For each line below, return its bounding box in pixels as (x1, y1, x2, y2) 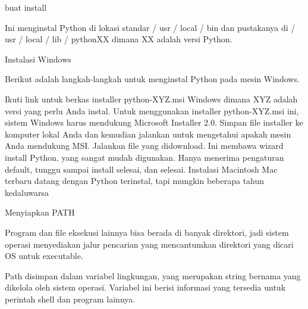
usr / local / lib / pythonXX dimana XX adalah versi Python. (5, 33, 232, 45)
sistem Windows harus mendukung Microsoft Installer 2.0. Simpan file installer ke (5, 116, 303, 129)
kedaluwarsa (5, 186, 49, 198)
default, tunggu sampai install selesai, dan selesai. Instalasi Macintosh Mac (5, 163, 278, 175)
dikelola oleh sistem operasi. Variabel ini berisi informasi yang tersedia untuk (5, 281, 286, 294)
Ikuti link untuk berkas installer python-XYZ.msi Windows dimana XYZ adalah (5, 92, 298, 105)
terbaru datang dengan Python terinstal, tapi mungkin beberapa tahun (5, 174, 265, 187)
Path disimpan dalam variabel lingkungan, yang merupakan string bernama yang (5, 269, 301, 282)
